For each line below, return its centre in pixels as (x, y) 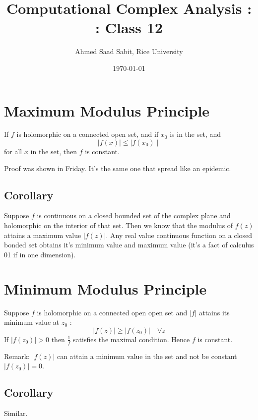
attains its (214, 312)
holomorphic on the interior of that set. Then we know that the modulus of (119, 225)
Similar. (16, 413)
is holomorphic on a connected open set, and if (88, 134)
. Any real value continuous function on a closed (179, 235)
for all (13, 151)
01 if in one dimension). (40, 254)
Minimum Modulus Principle (105, 288)
